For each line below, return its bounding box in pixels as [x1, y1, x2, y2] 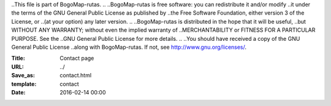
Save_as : [11, 72, 35, 79]
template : [11, 80, 37, 88]
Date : [11, 88, 26, 96]
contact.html [59, 72, 92, 79]
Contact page [59, 55, 94, 62]
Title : [11, 55, 26, 62]
